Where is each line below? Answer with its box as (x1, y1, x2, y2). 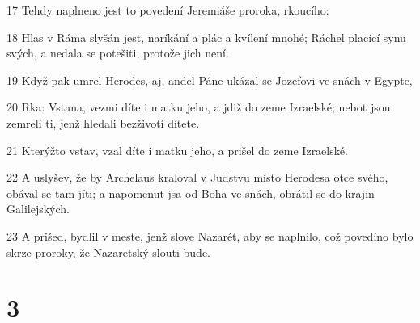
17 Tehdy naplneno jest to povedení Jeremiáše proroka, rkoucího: (6, 2, 329, 18)
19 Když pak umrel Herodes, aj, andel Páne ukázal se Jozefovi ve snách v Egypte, (6, 71, 413, 88)
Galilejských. (6, 200, 70, 217)
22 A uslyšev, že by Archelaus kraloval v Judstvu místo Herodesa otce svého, (6, 169, 388, 186)
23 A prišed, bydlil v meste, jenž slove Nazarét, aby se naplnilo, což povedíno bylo (6, 227, 414, 244)
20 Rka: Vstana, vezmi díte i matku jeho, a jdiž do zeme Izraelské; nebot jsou (6, 99, 391, 115)
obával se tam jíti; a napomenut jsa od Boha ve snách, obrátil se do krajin (6, 184, 375, 201)
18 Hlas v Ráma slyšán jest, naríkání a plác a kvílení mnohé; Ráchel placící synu (6, 28, 406, 45)
